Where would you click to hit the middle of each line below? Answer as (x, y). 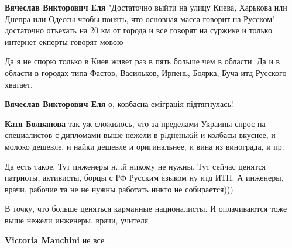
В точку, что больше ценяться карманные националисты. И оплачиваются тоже (146, 209)
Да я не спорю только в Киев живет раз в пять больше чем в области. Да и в (142, 61)
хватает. (19, 84)
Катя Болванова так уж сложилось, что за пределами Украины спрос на (135, 123)
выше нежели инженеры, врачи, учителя (77, 220)
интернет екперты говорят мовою (64, 41)
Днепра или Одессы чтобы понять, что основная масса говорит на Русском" (140, 18)
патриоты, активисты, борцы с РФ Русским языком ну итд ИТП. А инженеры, (144, 178)
